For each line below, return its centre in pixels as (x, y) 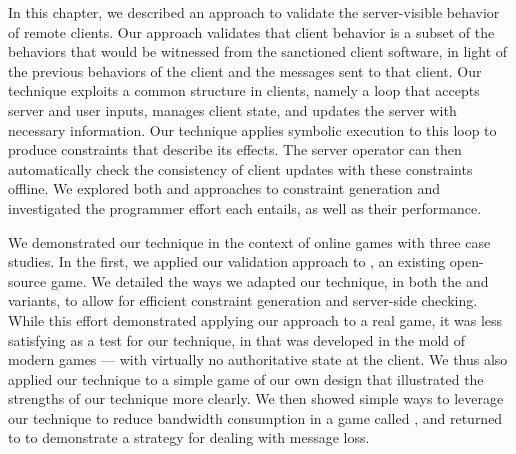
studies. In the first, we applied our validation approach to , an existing (227, 261)
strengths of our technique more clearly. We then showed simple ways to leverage (256, 398)
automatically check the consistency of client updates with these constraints (240, 168)
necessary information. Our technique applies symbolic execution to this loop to (252, 129)
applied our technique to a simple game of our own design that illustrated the (246, 378)
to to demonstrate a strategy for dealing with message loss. (189, 437)
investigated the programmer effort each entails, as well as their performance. (245, 207)
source (27, 280)
